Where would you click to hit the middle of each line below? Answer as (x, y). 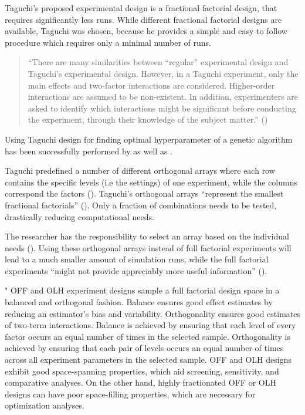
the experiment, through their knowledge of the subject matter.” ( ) (148, 119)
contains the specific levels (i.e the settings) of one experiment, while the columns (151, 182)
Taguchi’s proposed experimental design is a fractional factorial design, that (141, 8)
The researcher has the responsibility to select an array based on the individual (147, 236)
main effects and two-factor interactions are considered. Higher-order (151, 85)
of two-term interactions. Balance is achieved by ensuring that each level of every (150, 325)
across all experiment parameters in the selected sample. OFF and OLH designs (148, 360)
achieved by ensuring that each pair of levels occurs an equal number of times (144, 348)
